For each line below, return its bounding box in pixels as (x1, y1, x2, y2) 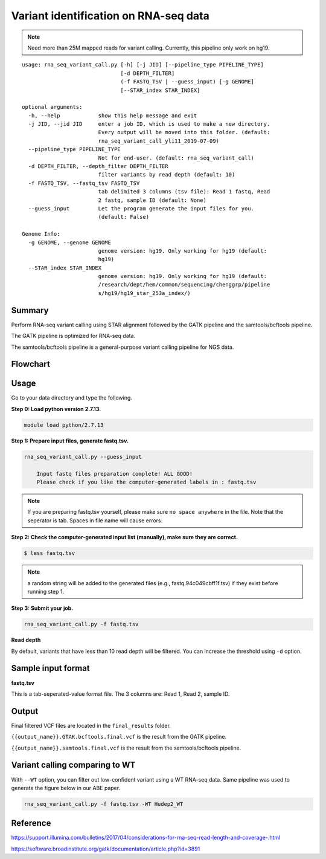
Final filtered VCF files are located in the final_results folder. (11, 722, 171, 729)
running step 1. (27, 588, 65, 595)
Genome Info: (22, 230, 60, 238)
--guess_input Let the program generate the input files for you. (28, 205, 255, 212)
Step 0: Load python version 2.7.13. (11, 405, 101, 412)
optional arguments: (22, 103, 83, 111)
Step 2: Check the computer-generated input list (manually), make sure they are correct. (11, 534, 238, 541)
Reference (11, 818, 51, 828)
